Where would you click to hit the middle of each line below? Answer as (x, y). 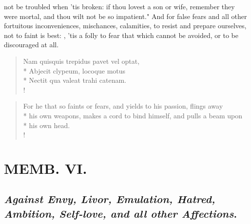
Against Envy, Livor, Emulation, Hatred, (110, 199)
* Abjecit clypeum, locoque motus (74, 70)
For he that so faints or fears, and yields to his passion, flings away (123, 106)
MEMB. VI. (46, 168)
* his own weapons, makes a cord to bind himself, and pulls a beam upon (133, 115)
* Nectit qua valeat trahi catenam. (75, 80)
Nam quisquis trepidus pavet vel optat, (81, 61)
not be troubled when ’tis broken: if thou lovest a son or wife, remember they (119, 6)
